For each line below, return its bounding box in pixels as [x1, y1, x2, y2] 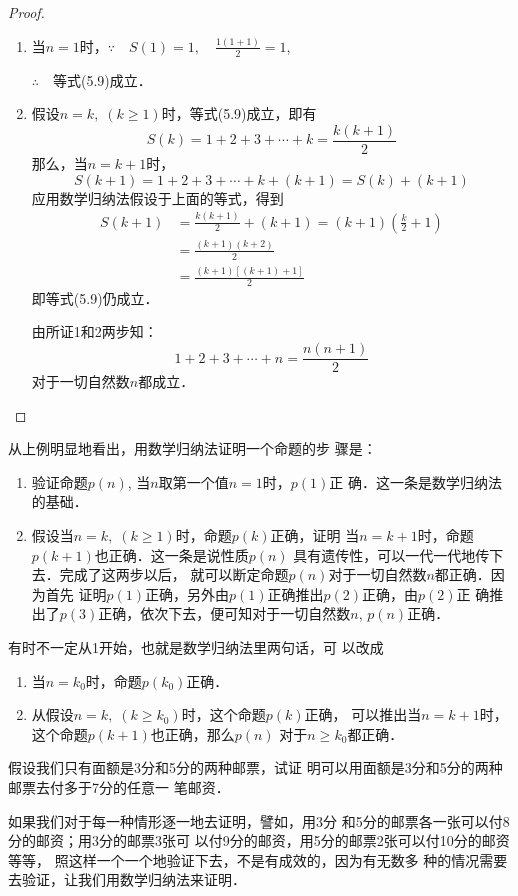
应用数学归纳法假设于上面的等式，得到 [31, 187, 284, 208]
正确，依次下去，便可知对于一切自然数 [98, 603, 351, 624]
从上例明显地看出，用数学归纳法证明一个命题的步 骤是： [8, 438, 377, 459]
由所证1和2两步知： [31, 321, 158, 342]
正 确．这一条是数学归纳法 [329, 471, 502, 492]
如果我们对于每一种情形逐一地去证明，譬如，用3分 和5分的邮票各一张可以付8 [8, 810, 510, 831]
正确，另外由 [144, 583, 229, 604]
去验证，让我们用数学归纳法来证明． [8, 869, 246, 890]
